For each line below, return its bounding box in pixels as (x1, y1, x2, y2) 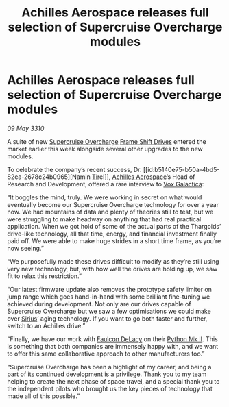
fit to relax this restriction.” (7, 272, 82, 280)
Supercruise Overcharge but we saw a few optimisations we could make (7, 307, 211, 315)
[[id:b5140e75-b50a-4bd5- (143, 165, 220, 173)
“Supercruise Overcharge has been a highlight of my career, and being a (7, 362, 212, 371)
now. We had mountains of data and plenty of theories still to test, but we (7, 208, 214, 216)
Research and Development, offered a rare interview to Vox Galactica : (7, 180, 204, 188)
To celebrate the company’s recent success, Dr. (7, 165, 142, 173)
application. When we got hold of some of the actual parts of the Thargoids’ (7, 222, 221, 230)
